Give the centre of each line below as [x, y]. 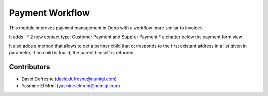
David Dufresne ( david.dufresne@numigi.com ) [69, 79]
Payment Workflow [50, 13]
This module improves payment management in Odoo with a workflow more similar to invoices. [106, 28]
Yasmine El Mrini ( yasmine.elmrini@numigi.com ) [71, 86]
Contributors [30, 67]
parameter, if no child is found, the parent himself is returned [71, 52]
